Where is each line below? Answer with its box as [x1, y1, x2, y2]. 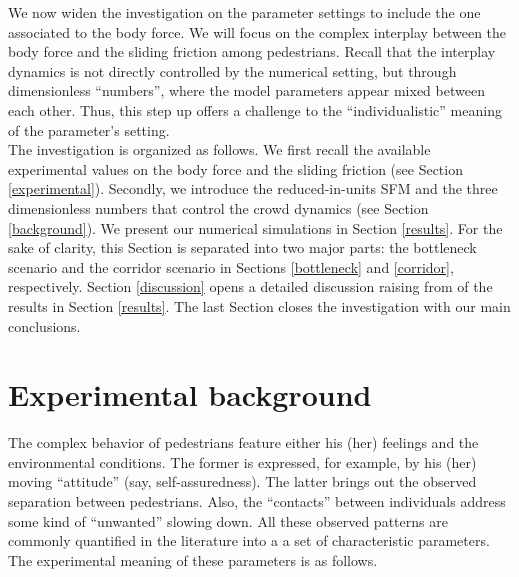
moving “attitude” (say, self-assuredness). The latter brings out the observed [8, 471, 477, 492]
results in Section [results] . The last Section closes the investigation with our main [8, 295, 511, 316]
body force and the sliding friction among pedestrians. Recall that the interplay [8, 41, 496, 62]
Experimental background [8, 374, 372, 415]
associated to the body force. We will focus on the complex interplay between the [8, 21, 507, 42]
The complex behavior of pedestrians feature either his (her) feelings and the [8, 432, 479, 453]
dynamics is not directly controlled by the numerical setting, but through [8, 60, 457, 81]
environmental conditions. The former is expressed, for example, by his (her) [8, 451, 477, 472]
